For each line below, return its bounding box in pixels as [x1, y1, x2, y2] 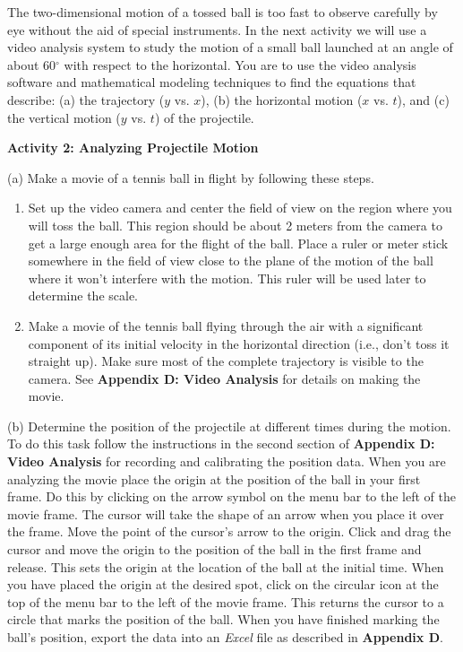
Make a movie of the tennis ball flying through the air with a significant [28, 316, 424, 335]
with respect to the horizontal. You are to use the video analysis [64, 55, 416, 74]
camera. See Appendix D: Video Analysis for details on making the [28, 369, 421, 387]
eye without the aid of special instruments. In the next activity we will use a [7, 20, 427, 39]
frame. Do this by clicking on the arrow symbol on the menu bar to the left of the [7, 487, 456, 506]
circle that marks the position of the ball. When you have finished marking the [7, 610, 440, 629]
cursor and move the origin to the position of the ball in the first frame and [7, 540, 422, 559]
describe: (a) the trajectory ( [7, 90, 165, 109]
